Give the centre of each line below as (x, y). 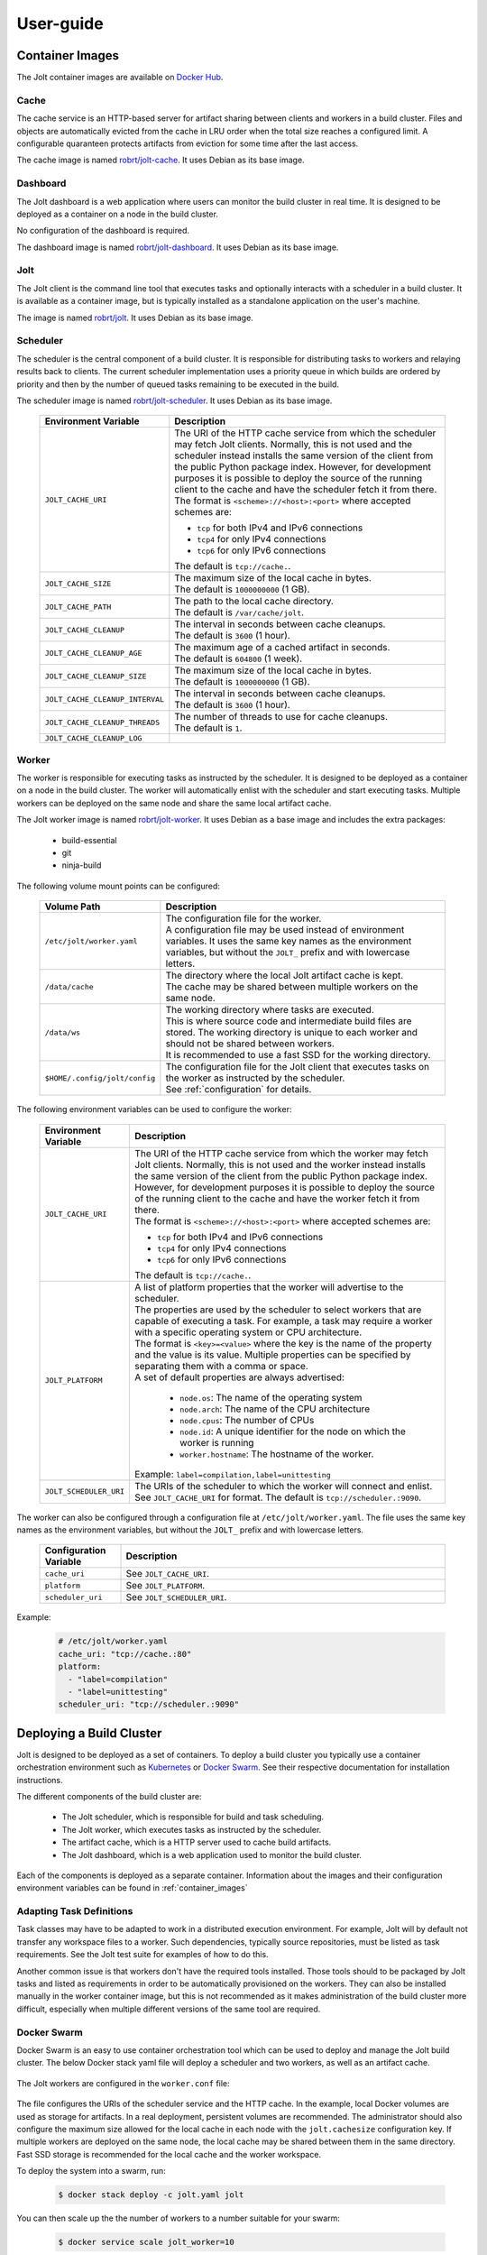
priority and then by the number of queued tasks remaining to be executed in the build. (178, 384)
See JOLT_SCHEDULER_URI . (176, 1597)
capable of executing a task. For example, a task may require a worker (284, 1321)
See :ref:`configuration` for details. (239, 1090)
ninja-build (82, 865)
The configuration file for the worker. (243, 918)
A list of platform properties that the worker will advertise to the (269, 1287)
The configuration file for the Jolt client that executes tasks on (298, 1067)
